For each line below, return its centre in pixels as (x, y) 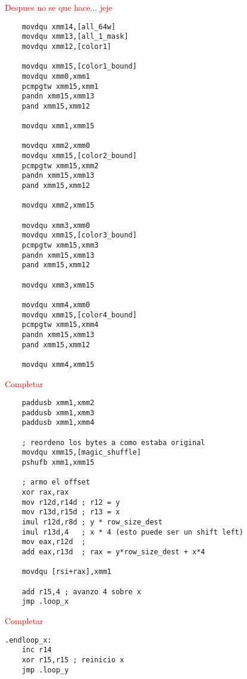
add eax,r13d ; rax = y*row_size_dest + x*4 (113, 552)
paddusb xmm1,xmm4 (58, 423)
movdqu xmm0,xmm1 (56, 76)
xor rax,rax (45, 493)
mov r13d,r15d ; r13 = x (71, 512)
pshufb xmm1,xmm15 (58, 463)
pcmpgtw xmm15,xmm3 (60, 246)
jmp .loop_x (45, 602)
